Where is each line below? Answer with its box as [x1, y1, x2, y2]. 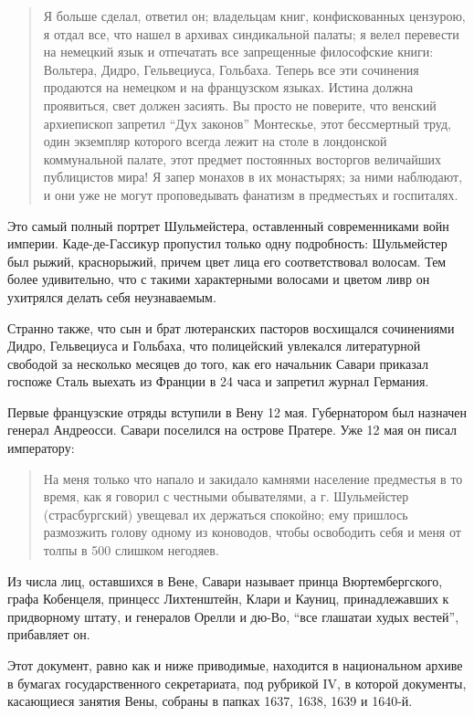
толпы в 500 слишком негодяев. [43, 541, 219, 560]
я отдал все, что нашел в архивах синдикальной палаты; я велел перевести [43, 24, 459, 43]
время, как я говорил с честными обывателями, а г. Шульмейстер [43, 487, 409, 506]
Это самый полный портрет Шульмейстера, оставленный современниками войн [7, 216, 449, 235]
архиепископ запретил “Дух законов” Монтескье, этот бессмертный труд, [43, 113, 451, 132]
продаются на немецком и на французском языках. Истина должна [43, 78, 414, 97]
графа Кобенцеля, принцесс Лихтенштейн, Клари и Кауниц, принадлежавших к [7, 589, 449, 608]
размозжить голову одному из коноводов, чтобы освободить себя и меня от [43, 522, 461, 542]
